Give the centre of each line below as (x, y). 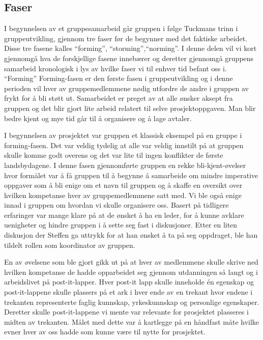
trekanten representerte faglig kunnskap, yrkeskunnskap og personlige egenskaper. (132, 302)
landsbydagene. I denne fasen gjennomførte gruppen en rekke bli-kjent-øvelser (125, 165)
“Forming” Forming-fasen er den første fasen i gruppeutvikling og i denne (119, 78)
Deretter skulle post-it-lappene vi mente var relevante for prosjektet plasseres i (126, 312)
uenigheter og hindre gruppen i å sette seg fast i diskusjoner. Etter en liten (121, 225)
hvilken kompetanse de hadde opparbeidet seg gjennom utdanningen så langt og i (131, 272)
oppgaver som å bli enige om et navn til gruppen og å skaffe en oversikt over (123, 185)
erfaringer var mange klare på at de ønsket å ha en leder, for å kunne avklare (124, 215)
